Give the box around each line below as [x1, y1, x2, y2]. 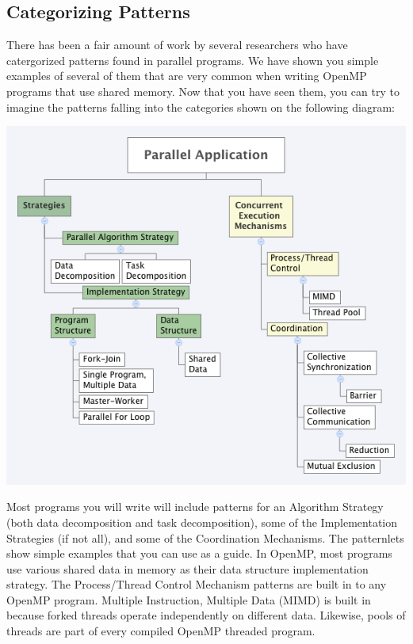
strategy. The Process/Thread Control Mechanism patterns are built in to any [6, 576, 387, 593]
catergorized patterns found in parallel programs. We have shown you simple [6, 51, 379, 68]
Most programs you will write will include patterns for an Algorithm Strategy [6, 498, 384, 515]
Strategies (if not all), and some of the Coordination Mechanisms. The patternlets [6, 529, 404, 546]
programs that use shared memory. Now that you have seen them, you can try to [6, 82, 400, 99]
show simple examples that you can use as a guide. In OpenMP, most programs [6, 545, 392, 562]
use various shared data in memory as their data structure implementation [6, 560, 369, 577]
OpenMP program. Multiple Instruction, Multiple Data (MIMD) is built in [6, 591, 371, 608]
